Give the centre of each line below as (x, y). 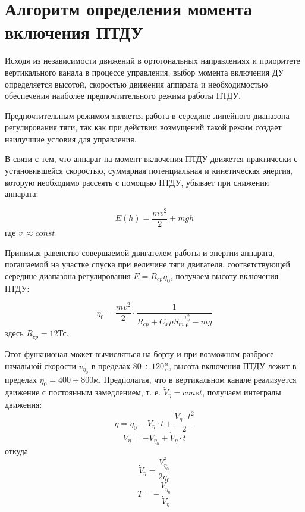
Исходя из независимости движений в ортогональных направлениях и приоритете (152, 60)
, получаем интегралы (242, 391)
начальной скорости (41, 365)
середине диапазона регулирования (68, 275)
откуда (16, 451)
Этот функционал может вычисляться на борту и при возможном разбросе (139, 353)
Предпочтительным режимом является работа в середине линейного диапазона (147, 115)
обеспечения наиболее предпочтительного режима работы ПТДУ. (123, 96)
